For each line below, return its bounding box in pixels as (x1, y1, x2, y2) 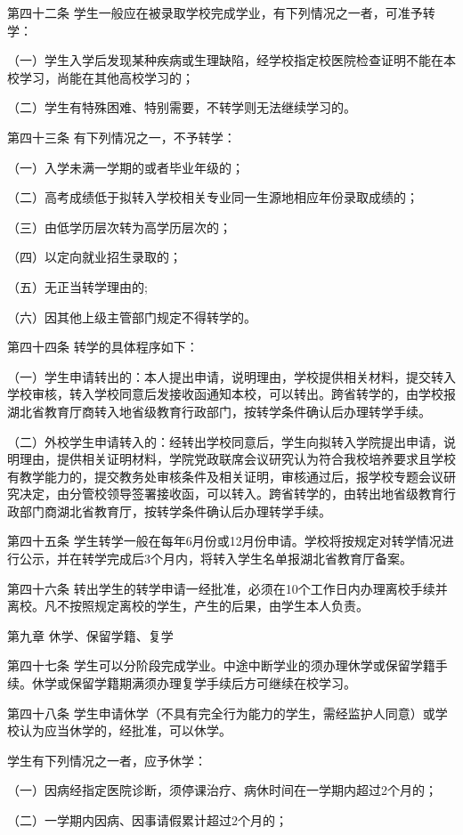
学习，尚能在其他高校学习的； (19, 68, 194, 86)
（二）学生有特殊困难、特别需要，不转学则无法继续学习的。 (7, 98, 356, 117)
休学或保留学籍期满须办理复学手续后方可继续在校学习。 (31, 674, 356, 693)
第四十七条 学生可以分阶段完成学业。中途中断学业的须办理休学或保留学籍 (7, 656, 435, 675)
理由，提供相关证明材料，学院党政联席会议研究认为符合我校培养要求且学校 (19, 450, 456, 468)
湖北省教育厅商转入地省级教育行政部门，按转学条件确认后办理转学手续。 (7, 401, 431, 420)
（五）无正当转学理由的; (7, 277, 148, 296)
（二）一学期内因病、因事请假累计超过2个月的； (7, 811, 288, 829)
